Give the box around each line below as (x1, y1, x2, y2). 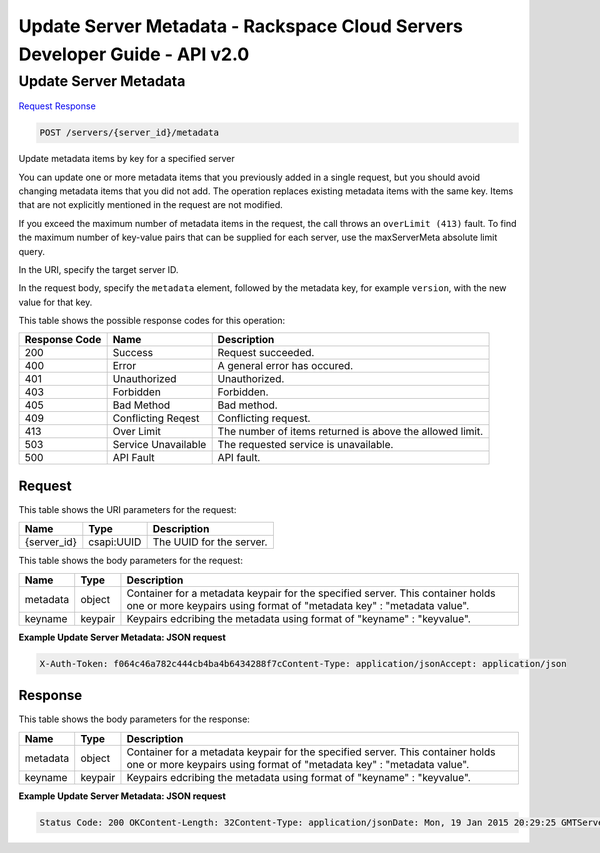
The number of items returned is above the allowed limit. (217, 425, 484, 439)
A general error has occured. (217, 359, 354, 373)
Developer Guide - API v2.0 (18, 43, 250, 65)
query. (18, 245, 45, 257)
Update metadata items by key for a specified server (18, 153, 235, 165)
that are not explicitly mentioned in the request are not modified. (18, 199, 284, 211)
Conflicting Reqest (112, 411, 200, 425)
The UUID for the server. (152, 535, 268, 549)
